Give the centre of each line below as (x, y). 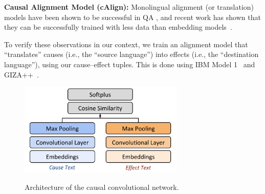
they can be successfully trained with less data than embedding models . (118, 27)
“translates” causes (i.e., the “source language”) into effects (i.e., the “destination (131, 54)
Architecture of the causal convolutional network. (102, 187)
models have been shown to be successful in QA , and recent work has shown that (132, 17)
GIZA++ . (21, 74)
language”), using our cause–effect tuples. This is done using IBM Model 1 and (130, 64)
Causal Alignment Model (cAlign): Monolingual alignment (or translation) (129, 7)
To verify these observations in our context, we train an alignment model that (126, 44)
